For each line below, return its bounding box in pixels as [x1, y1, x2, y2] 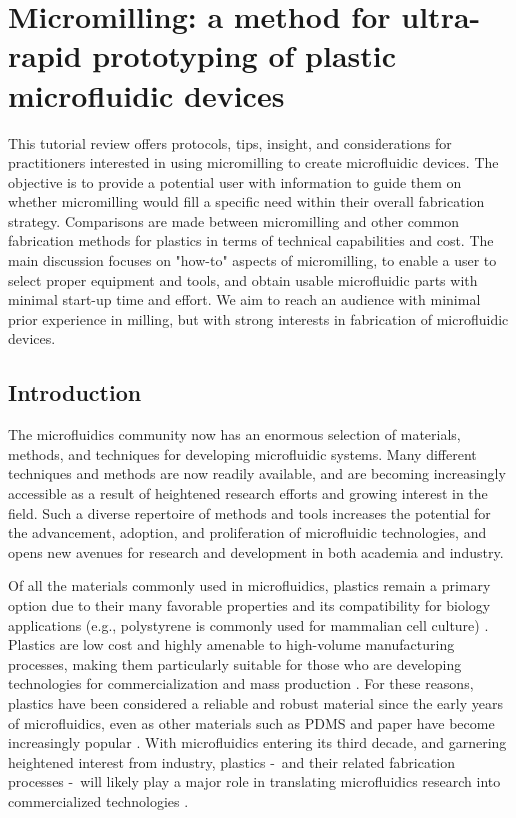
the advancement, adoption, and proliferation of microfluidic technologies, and [8, 522, 487, 543]
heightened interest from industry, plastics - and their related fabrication [8, 751, 456, 772]
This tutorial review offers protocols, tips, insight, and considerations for [8, 132, 452, 153]
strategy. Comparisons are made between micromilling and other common [8, 210, 460, 231]
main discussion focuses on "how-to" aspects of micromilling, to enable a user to [8, 250, 497, 271]
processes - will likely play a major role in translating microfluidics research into [8, 771, 501, 792]
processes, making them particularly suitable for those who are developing [8, 653, 462, 674]
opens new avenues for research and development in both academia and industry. [8, 541, 504, 562]
